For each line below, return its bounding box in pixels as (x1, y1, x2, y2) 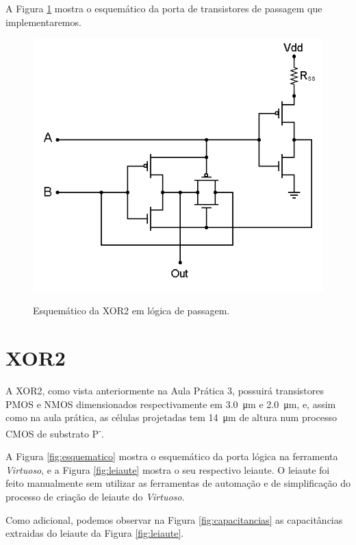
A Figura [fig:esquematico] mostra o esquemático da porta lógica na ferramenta (5, 449, 338, 464)
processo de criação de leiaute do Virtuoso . (5, 489, 185, 503)
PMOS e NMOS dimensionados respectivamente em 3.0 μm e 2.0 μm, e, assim (5, 396, 336, 411)
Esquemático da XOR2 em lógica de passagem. (33, 303, 230, 318)
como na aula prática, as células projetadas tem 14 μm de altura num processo (5, 410, 338, 424)
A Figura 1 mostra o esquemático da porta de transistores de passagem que (5, 1, 322, 15)
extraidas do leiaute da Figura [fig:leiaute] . (5, 526, 184, 540)
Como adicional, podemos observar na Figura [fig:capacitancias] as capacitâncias (5, 512, 343, 527)
